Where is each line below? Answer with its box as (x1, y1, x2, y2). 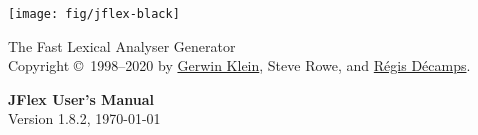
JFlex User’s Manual (8, 88, 154, 109)
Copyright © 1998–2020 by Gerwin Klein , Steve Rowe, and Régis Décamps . (8, 55, 471, 76)
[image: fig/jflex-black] (8, 7, 180, 21)
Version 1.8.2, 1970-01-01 (8, 108, 161, 129)
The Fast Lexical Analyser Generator (8, 35, 236, 56)
